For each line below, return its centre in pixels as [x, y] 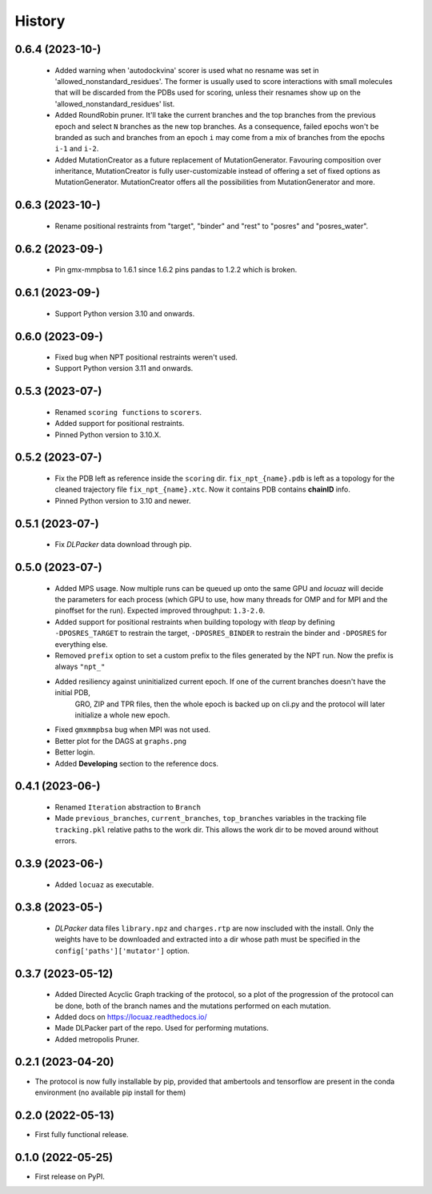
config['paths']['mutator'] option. [122, 951]
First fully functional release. [82, 1134]
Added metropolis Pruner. [97, 1039]
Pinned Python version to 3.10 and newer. [123, 501]
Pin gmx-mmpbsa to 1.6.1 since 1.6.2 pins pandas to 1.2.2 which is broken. [176, 270]
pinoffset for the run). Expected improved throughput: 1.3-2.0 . [160, 611]
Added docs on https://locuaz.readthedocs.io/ [131, 1016]
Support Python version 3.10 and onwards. [125, 313]
